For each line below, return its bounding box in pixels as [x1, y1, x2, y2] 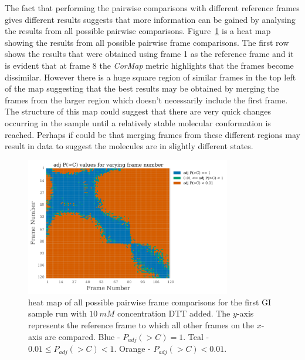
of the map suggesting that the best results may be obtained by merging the [5, 82, 279, 95]
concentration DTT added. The [117, 307, 231, 319]
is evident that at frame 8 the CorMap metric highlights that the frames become [5, 59, 294, 71]
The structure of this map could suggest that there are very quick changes [5, 105, 271, 117]
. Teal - [183, 330, 209, 342]
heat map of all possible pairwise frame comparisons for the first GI [28, 295, 272, 308]
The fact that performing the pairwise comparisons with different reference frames [5, 2, 300, 14]
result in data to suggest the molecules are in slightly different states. [5, 140, 253, 152]
